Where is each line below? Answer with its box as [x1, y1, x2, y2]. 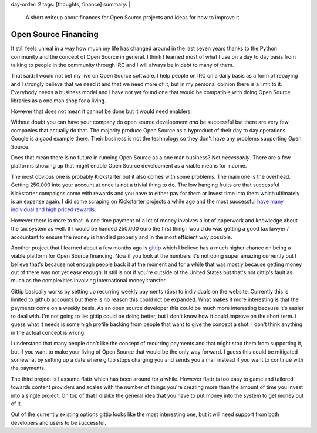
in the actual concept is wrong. [11, 329, 86, 336]
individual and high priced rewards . [11, 206, 96, 213]
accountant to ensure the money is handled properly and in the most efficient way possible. [11, 233, 232, 241]
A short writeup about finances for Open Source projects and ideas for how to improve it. [25, 14, 241, 21]
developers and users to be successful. [11, 419, 107, 426]
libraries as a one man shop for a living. [11, 97, 106, 104]
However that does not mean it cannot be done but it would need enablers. [11, 108, 192, 115]
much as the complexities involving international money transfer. [11, 277, 167, 284]
